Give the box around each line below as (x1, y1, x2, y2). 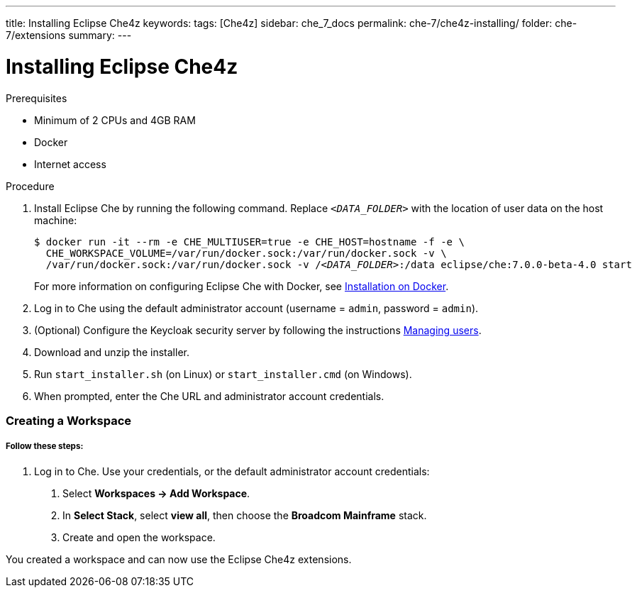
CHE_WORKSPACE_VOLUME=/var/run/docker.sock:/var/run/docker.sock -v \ (45, 247, 447, 259)
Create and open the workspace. (62, 531, 216, 543)
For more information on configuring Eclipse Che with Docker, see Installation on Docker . (34, 279, 449, 292)
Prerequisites (6, 92, 67, 104)
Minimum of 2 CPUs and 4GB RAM (34, 113, 196, 126)
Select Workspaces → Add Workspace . (62, 487, 250, 499)
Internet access (34, 157, 106, 170)
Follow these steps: (6, 441, 84, 452)
